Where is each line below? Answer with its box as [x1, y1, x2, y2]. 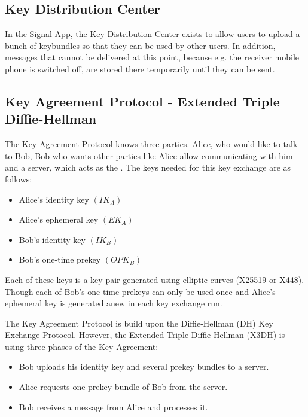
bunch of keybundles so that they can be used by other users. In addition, [5, 39, 276, 51]
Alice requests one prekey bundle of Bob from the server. [19, 381, 228, 393]
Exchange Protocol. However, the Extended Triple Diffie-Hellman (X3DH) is [5, 328, 285, 341]
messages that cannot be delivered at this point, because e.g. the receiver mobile [5, 51, 299, 63]
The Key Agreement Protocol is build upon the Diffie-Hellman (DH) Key [5, 316, 273, 329]
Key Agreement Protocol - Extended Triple [5, 92, 280, 110]
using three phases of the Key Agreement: [5, 340, 158, 352]
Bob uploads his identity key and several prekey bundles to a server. [19, 360, 269, 373]
